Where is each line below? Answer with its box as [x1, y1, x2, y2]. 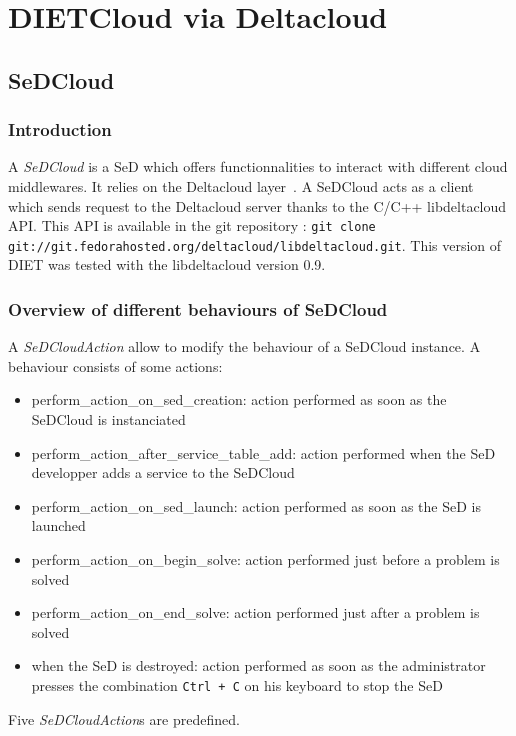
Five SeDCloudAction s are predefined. [8, 708, 240, 729]
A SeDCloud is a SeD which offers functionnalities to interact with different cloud [8, 156, 508, 177]
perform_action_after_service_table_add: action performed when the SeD [31, 442, 496, 463]
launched [31, 515, 86, 536]
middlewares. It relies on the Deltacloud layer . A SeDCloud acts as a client [8, 175, 474, 196]
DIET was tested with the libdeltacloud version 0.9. [8, 254, 326, 275]
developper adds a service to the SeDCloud [31, 462, 295, 483]
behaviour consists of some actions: [8, 355, 223, 376]
